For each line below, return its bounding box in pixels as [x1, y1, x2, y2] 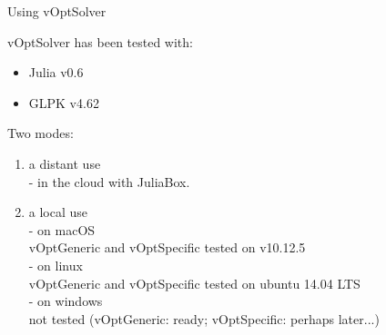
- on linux [28, 255, 83, 274]
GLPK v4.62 [28, 93, 99, 112]
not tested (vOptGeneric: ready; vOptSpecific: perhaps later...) [28, 309, 380, 328]
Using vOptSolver [7, 2, 107, 20]
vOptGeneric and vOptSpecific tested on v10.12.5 [28, 238, 306, 257]
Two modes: [7, 123, 74, 143]
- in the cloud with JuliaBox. [28, 172, 190, 191]
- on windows [28, 291, 103, 310]
